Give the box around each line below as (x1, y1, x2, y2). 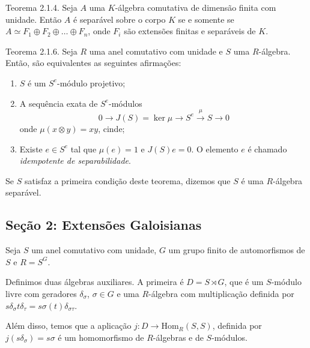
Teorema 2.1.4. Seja (5, 1, 77, 13)
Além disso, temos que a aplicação (5, 319, 132, 332)
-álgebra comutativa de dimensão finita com (115, 1, 276, 13)
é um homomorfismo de (58, 331, 144, 343)
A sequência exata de (19, 97, 98, 109)
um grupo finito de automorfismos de (168, 244, 305, 256)
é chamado (248, 142, 287, 155)
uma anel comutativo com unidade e (89, 44, 223, 57)
